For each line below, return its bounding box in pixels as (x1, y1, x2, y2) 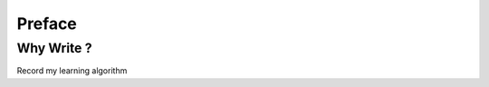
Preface (16, 14, 77, 34)
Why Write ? (16, 40, 92, 56)
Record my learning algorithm (16, 65, 128, 76)
